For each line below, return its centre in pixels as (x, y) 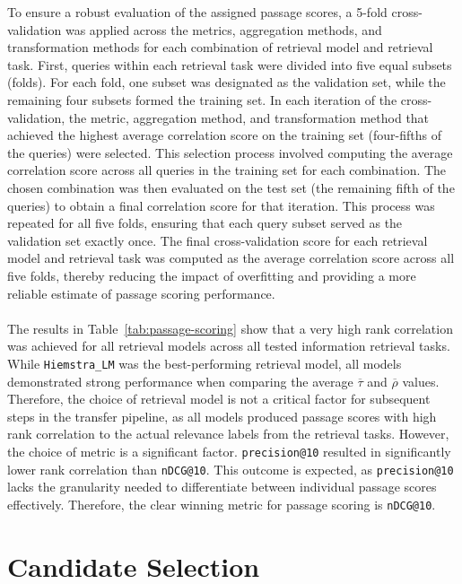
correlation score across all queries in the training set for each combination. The (227, 170)
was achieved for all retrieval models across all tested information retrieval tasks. (229, 346)
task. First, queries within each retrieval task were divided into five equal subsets (230, 64)
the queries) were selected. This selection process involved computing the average (230, 152)
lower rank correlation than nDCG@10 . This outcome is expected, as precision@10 (231, 469)
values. (421, 381)
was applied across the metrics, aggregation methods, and (223, 29)
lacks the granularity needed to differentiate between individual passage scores (222, 487)
